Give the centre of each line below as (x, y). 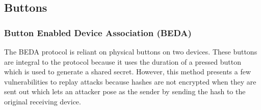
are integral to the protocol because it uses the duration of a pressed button (123, 61)
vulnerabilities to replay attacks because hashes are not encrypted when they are (130, 81)
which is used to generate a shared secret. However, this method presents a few (128, 72)
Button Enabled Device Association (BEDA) (98, 32)
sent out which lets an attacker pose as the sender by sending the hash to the (125, 91)
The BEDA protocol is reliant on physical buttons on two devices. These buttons (131, 51)
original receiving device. (43, 101)
